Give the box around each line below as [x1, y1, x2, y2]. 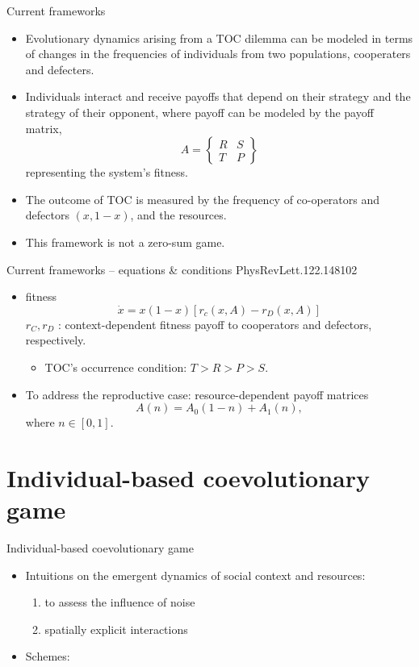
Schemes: [25, 648, 70, 665]
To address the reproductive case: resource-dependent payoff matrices [25, 386, 369, 402]
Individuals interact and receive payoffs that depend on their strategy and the [25, 88, 411, 105]
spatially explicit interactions [44, 620, 188, 637]
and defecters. [25, 60, 94, 77]
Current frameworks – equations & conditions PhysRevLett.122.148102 [6, 261, 358, 277]
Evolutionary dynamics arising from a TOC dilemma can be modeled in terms [25, 29, 413, 46]
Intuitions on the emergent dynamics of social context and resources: [25, 566, 366, 583]
